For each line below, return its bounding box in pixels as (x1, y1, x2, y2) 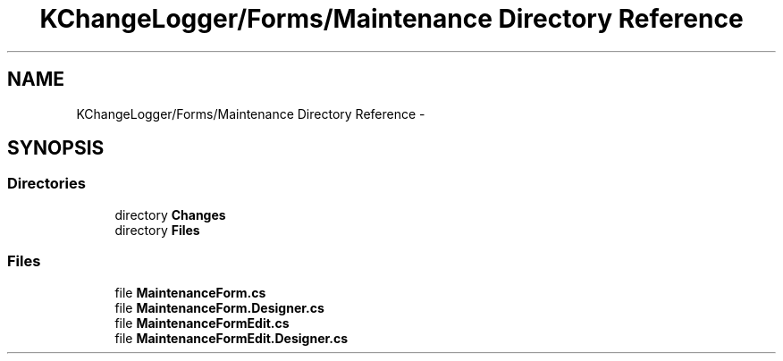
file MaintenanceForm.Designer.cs (114, 299, 324, 315)
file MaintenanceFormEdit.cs (114, 315, 290, 331)
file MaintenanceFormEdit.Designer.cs (114, 330, 349, 346)
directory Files (114, 222, 200, 238)
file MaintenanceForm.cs (114, 284, 266, 300)
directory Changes (114, 206, 226, 222)
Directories (7, 174, 86, 193)
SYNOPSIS (7, 137, 105, 160)
